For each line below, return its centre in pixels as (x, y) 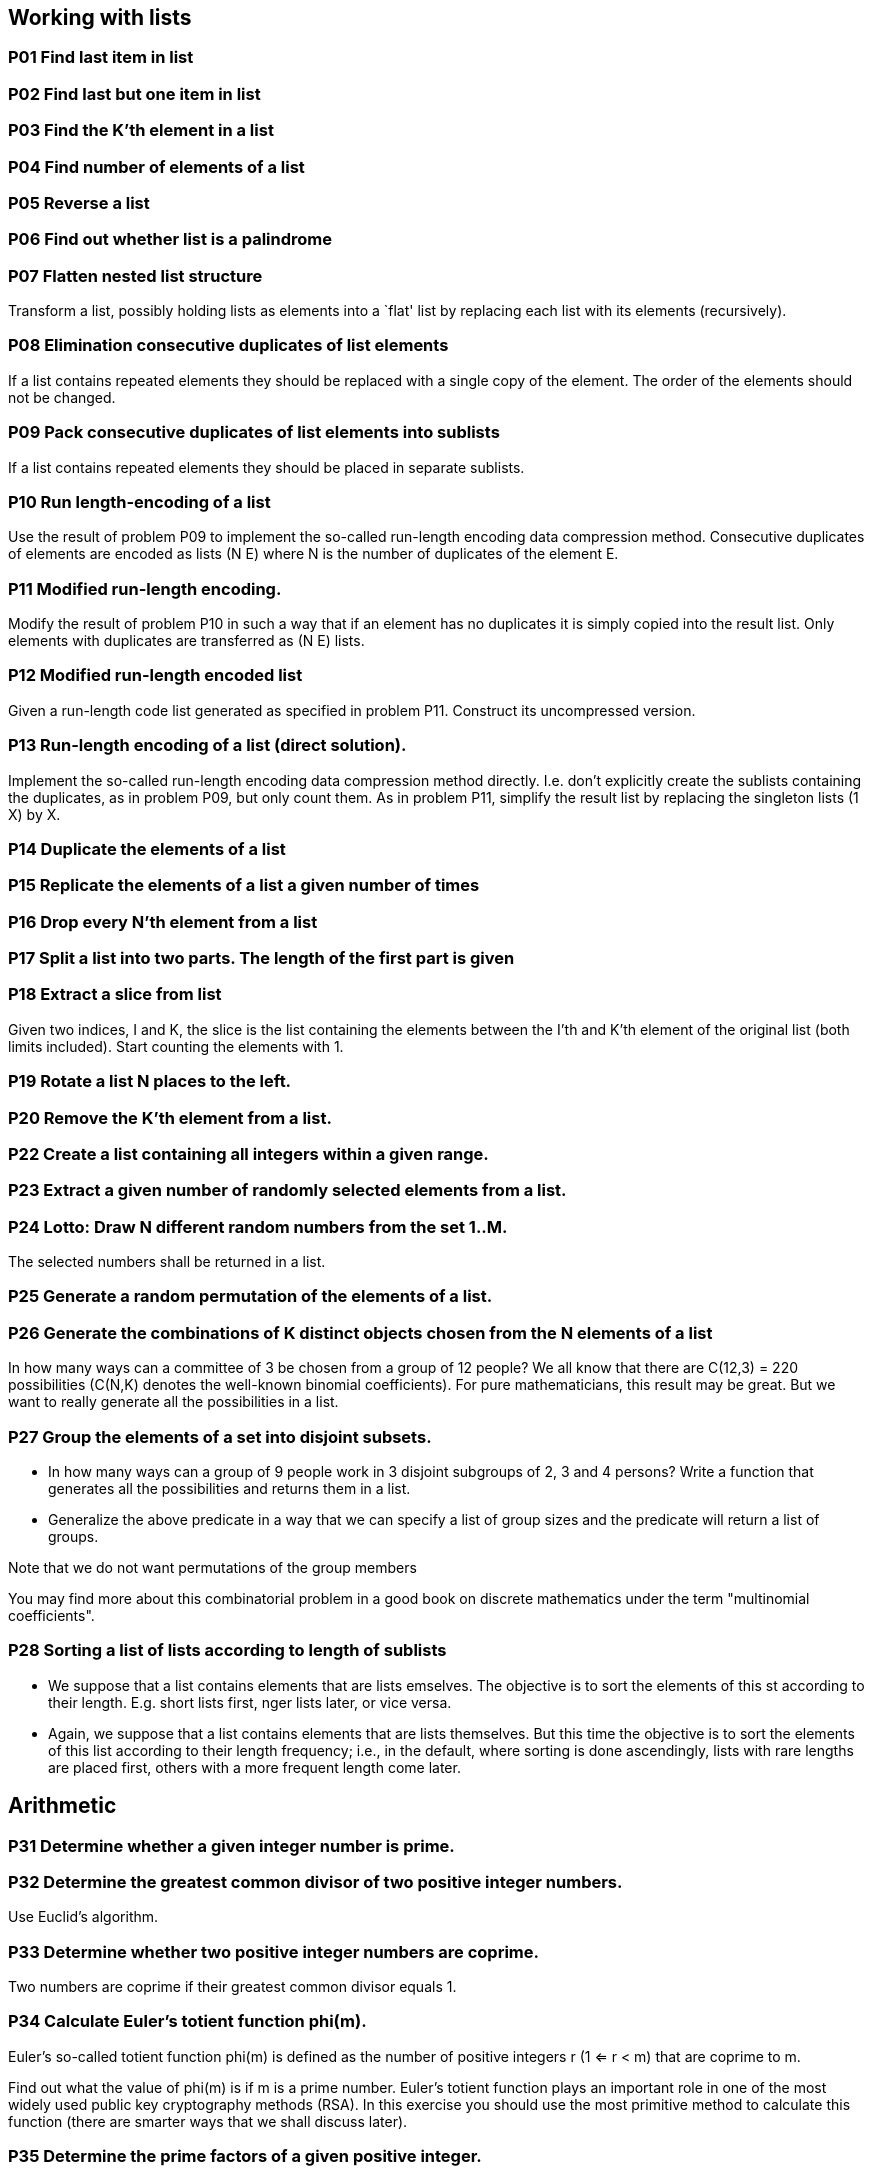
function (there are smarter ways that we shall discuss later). (208, 2121)
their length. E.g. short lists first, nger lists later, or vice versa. (250, 1702)
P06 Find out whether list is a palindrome (170, 239)
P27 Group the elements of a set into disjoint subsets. (220, 1436)
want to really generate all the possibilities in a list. (173, 1402)
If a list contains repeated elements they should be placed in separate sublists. (266, 467)
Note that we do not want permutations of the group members (212, 1567)
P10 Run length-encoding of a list (139, 501)
